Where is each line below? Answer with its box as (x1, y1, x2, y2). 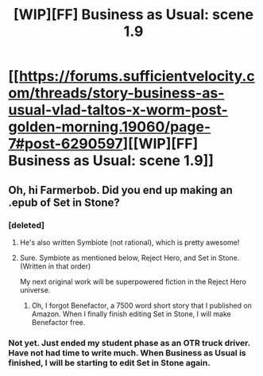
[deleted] (8, 219, 45, 231)
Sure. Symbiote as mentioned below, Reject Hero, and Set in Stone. (19, 253, 240, 262)
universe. (19, 285, 51, 295)
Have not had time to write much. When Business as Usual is (8, 347, 246, 359)
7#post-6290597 (8, 135, 123, 153)
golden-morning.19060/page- (8, 118, 211, 136)
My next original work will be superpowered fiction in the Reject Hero (19, 277, 246, 286)
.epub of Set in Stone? (8, 196, 121, 209)
